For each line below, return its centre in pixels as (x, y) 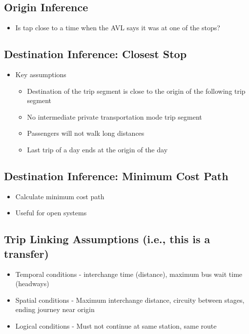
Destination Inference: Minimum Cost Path (116, 176)
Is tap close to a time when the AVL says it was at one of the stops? (118, 28)
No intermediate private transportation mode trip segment (114, 116)
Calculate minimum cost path (60, 196)
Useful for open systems (51, 213)
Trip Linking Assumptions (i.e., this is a (107, 239)
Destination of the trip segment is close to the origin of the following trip (136, 91)
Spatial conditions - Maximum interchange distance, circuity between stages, (130, 300)
